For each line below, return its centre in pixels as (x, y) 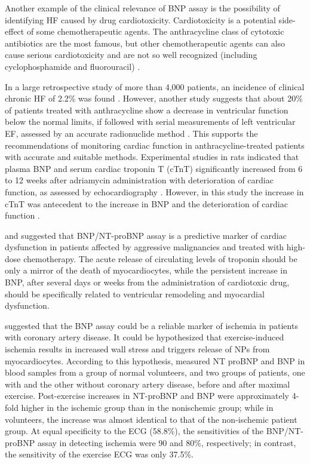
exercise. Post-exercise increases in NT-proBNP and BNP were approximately (147, 396)
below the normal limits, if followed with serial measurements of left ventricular (150, 122)
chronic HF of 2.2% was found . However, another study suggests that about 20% (154, 98)
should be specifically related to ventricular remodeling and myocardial (135, 294)
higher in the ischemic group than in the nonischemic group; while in (147, 407)
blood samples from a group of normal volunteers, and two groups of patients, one (155, 372)
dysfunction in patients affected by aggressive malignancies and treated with (145, 247)
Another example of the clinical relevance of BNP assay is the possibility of (142, 8)
